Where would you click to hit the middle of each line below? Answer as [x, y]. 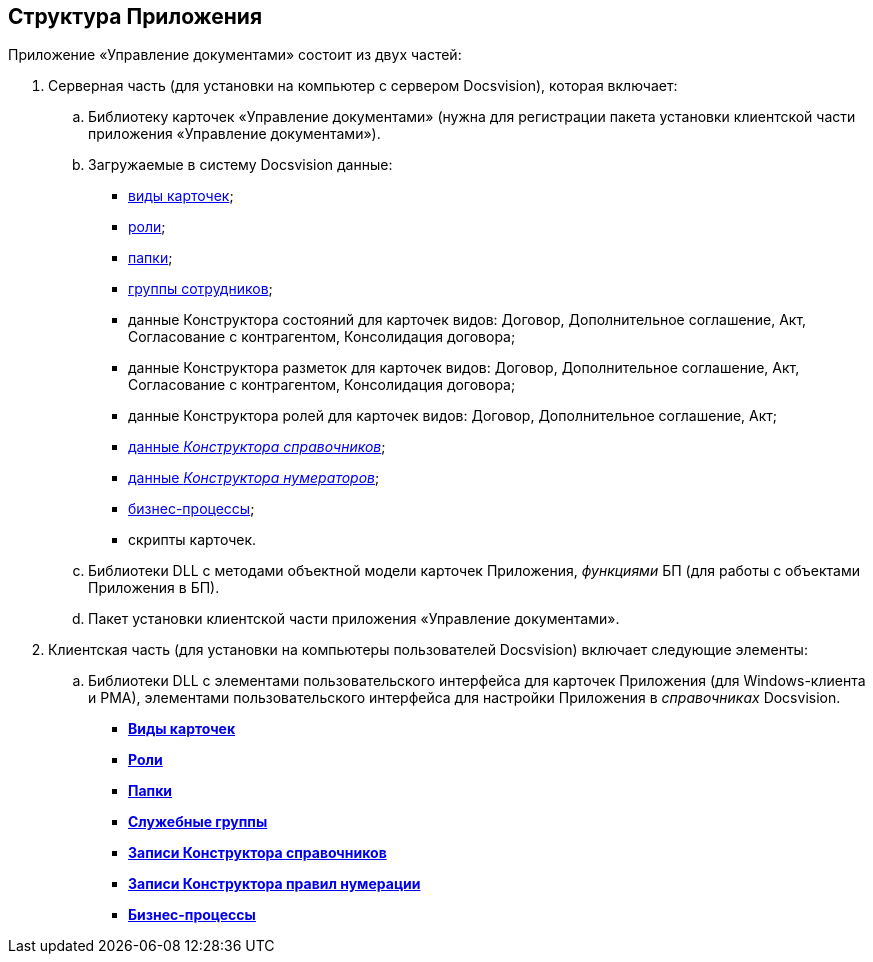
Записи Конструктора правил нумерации [274, 884]
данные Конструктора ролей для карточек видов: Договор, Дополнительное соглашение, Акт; [453, 416]
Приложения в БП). [154, 588]
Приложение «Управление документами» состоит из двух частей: [235, 55]
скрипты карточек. [192, 540]
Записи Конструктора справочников [257, 853]
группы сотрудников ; [200, 289]
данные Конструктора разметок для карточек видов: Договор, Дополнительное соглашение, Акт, [464, 368]
